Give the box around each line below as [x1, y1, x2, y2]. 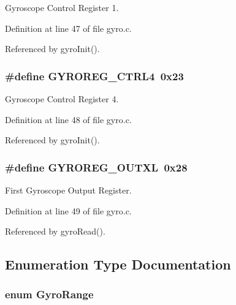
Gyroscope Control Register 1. [5, 1, 119, 13]
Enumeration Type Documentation [5, 255, 231, 274]
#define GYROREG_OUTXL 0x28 [5, 159, 188, 175]
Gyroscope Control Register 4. [5, 92, 119, 105]
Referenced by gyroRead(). [5, 225, 105, 238]
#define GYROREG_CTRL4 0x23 [5, 68, 184, 83]
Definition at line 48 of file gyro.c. [5, 113, 132, 126]
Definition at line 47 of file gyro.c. [5, 21, 132, 34]
